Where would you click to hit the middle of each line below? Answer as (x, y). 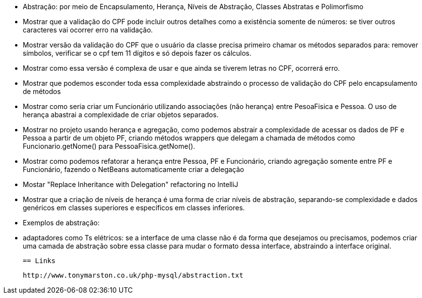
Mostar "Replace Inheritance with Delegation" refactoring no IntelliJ (131, 184)
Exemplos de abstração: (61, 223)
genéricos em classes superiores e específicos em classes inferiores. (134, 208)
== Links (39, 261)
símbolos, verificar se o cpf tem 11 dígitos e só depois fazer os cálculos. (137, 53)
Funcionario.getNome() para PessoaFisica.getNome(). (109, 146)
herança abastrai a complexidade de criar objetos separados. (121, 115)
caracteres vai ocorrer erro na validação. (88, 30)
